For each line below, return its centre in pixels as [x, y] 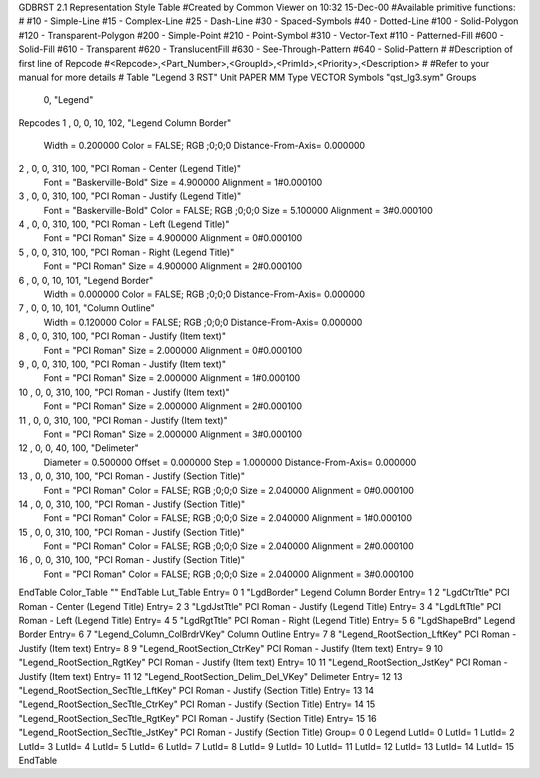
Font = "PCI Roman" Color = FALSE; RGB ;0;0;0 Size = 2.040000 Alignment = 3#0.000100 [228, 574]
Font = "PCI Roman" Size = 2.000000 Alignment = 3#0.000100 [173, 434]
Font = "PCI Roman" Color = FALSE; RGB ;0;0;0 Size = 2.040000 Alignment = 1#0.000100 [227, 518]
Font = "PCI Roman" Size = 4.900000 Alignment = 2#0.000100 [173, 266]
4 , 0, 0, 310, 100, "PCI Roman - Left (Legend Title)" [124, 224]
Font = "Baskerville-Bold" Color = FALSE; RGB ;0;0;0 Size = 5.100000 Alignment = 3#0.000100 [238, 210]
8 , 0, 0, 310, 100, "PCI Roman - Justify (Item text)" [122, 336]
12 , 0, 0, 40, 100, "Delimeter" [78, 448]
